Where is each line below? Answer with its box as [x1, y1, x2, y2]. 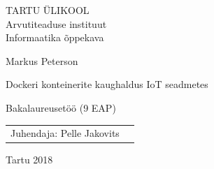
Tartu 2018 [6, 152, 53, 167]
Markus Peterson [6, 53, 78, 68]
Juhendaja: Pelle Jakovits [10, 126, 120, 140]
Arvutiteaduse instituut [6, 16, 107, 31]
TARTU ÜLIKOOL [6, 3, 90, 17]
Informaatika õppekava [6, 30, 104, 45]
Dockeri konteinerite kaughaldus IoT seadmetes [6, 77, 208, 91]
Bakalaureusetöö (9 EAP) [6, 100, 116, 115]
